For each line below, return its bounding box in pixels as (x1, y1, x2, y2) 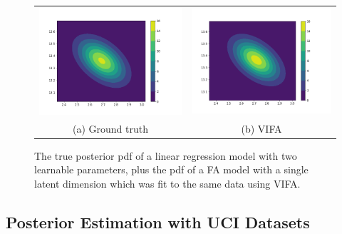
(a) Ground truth (72, 121, 148, 136)
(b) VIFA (241, 121, 282, 136)
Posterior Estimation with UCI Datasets (6, 210, 310, 233)
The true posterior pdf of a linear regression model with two (34, 148, 297, 163)
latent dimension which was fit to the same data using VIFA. (34, 175, 301, 190)
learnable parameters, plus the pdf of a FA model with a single (34, 162, 309, 177)
